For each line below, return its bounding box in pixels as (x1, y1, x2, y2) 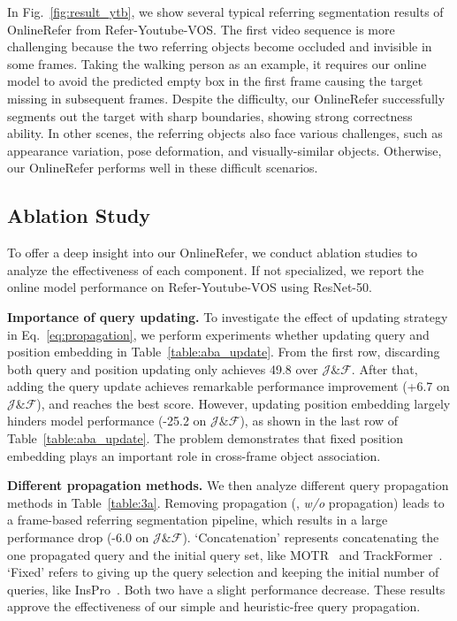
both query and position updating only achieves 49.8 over (7, 359, 318, 378)
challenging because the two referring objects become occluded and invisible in (7, 37, 432, 56)
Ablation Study (7, 202, 151, 229)
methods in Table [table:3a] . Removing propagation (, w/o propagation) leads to (7, 493, 445, 511)
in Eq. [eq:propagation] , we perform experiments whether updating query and (7, 325, 430, 343)
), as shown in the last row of (240, 411, 399, 430)
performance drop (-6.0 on (7, 528, 149, 547)
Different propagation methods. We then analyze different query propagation (7, 476, 449, 494)
